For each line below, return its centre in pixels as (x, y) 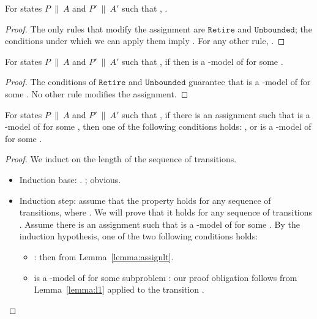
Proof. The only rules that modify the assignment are (105, 28)
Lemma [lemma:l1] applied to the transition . (119, 289)
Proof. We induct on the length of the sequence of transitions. (121, 159)
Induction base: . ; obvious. (70, 179)
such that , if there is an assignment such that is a (216, 114)
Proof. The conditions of (50, 82)
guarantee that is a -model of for (250, 82)
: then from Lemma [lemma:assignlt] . (104, 256)
